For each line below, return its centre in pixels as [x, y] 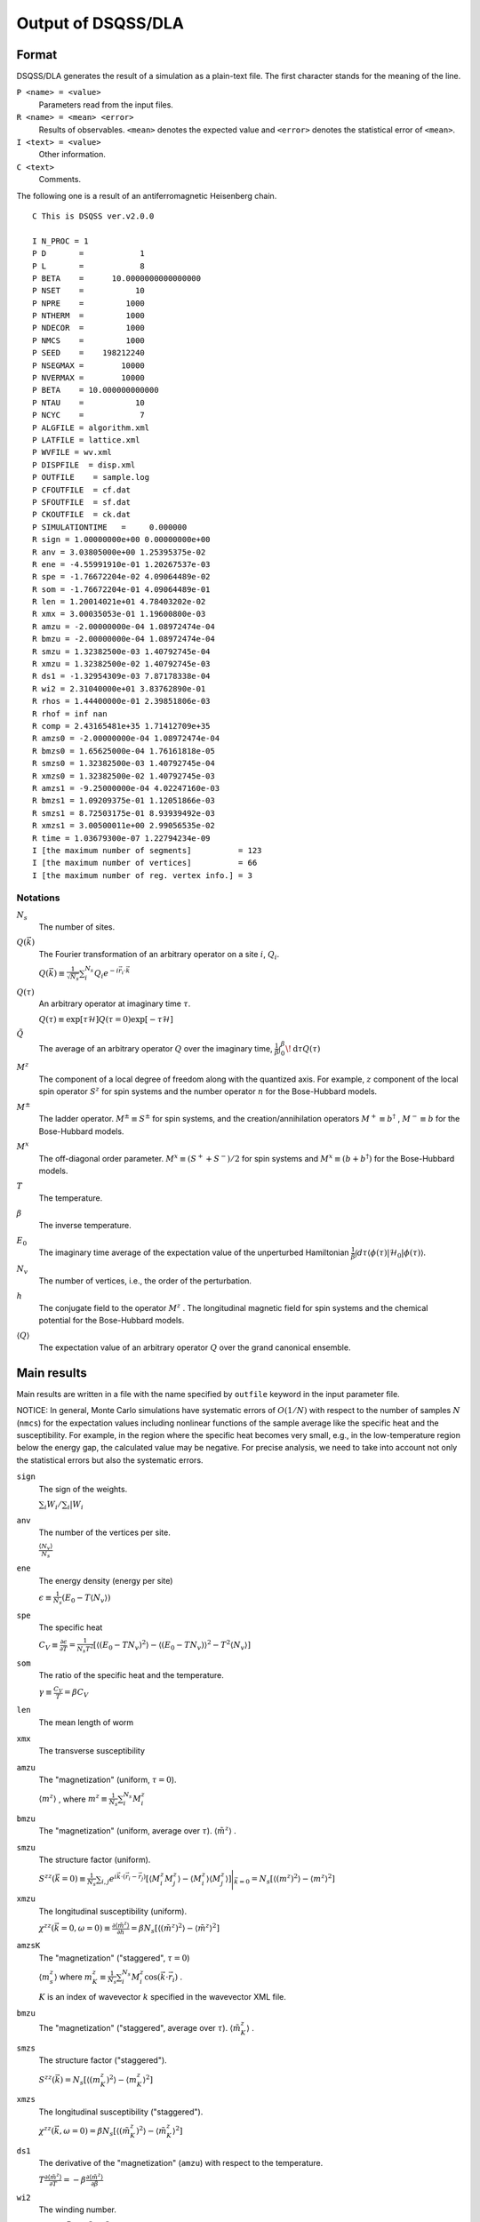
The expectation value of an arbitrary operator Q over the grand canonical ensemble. [195, 1347]
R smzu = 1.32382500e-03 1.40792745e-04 [121, 651]
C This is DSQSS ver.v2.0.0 [93, 216]
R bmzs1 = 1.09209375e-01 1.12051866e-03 [124, 801]
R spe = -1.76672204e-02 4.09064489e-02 [121, 577]
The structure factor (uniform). [95, 1860]
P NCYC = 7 [89, 415]
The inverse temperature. [85, 1225]
